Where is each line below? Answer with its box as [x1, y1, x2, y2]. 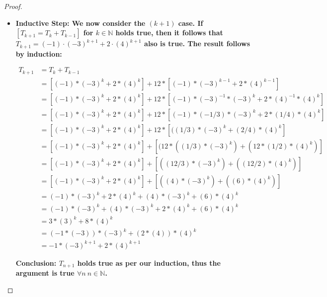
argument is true [15, 268, 75, 278]
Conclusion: [15, 257, 57, 268]
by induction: [15, 48, 62, 59]
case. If [178, 17, 203, 28]
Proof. [4, 1, 22, 11]
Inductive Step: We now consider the [15, 17, 146, 28]
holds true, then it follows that [115, 27, 223, 38]
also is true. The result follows [144, 38, 250, 49]
